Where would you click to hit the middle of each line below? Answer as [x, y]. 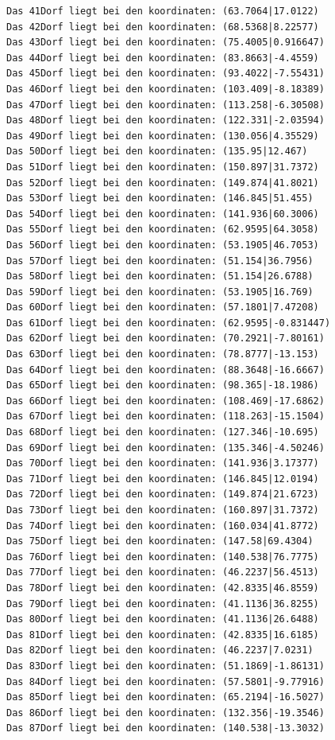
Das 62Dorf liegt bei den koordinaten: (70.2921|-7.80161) [166, 339]
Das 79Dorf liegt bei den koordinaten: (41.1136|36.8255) [163, 604]
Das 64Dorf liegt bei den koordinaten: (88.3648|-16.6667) [166, 370]
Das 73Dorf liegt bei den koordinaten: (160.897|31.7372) [163, 510]
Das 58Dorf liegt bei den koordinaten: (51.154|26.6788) [160, 277]
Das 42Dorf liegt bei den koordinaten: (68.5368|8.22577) [163, 27]
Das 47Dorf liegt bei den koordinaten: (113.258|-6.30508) [166, 105]
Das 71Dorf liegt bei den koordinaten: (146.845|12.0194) [163, 479]
